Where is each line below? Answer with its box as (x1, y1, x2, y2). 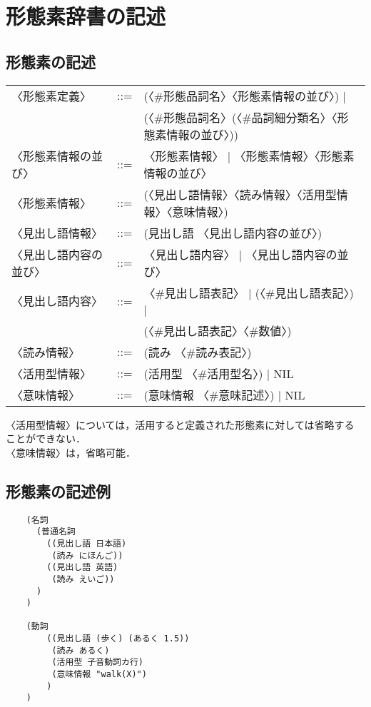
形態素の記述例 (6, 479, 111, 502)
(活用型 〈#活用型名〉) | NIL (143, 365, 294, 382)
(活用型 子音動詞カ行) (51, 657, 143, 668)
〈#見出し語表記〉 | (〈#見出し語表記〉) (143, 284, 354, 301)
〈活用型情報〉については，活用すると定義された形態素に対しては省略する (6, 417, 355, 432)
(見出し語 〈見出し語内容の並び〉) (143, 224, 322, 241)
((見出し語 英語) (46, 562, 118, 573)
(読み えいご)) (51, 574, 115, 584)
